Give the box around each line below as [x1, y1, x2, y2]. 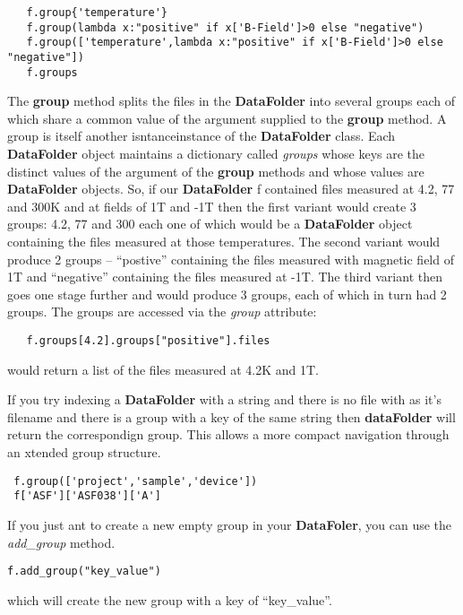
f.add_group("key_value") [7, 565, 161, 578]
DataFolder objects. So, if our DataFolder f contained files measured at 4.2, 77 [7, 179, 455, 198]
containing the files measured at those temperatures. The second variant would [7, 232, 441, 251]
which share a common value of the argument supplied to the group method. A [7, 108, 447, 127]
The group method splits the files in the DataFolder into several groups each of [7, 91, 455, 110]
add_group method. [7, 533, 116, 551]
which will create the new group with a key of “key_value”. [7, 590, 332, 609]
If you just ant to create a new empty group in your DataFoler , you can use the [7, 515, 452, 533]
